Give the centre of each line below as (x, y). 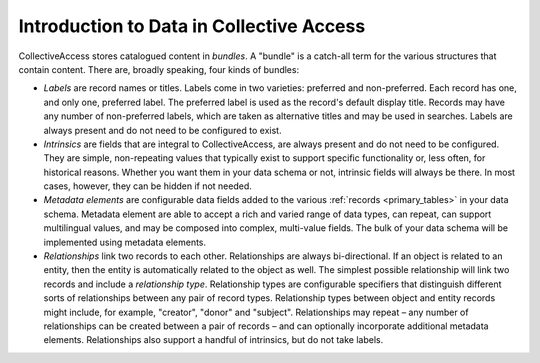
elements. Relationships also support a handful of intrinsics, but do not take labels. (213, 340)
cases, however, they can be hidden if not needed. (147, 186)
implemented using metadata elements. (125, 242)
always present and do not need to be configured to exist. (162, 130)
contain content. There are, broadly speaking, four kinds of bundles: (159, 69)
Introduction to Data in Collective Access (192, 26)
